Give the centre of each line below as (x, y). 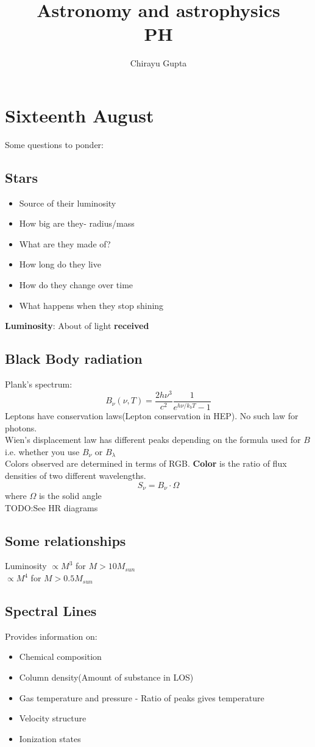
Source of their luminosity (68, 203)
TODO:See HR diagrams (51, 507)
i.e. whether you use (42, 451)
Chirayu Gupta (158, 63)
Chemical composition (60, 657)
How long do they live (60, 264)
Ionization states (50, 738)
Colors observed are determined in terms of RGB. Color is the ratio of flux (146, 463)
